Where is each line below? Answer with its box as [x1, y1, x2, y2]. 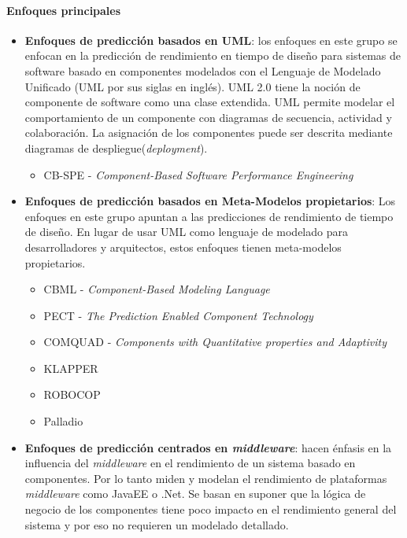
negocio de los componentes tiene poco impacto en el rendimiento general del [24, 501, 397, 518]
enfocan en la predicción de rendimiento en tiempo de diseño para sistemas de [24, 47, 401, 64]
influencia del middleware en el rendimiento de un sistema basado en [24, 455, 356, 471]
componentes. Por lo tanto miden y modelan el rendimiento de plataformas [24, 470, 387, 486]
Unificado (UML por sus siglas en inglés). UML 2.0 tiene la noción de [24, 78, 361, 94]
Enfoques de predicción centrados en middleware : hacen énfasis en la [24, 439, 392, 455]
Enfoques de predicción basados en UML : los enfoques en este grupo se [24, 31, 398, 48]
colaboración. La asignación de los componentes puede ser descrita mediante [24, 124, 393, 141]
